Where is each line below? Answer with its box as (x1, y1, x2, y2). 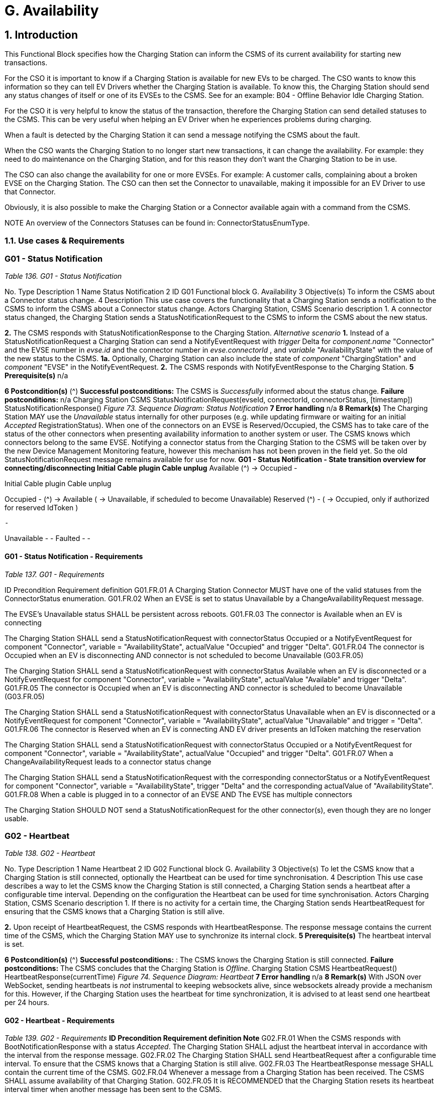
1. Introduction (5, 28, 78, 41)
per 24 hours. (5, 998, 49, 1007)
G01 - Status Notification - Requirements (5, 552, 143, 561)
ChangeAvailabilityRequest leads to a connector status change (5, 757, 211, 766)
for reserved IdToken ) (5, 503, 78, 512)
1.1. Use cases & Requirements (5, 235, 125, 246)
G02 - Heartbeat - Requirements (5, 1016, 115, 1025)
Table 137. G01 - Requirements (5, 570, 104, 579)
